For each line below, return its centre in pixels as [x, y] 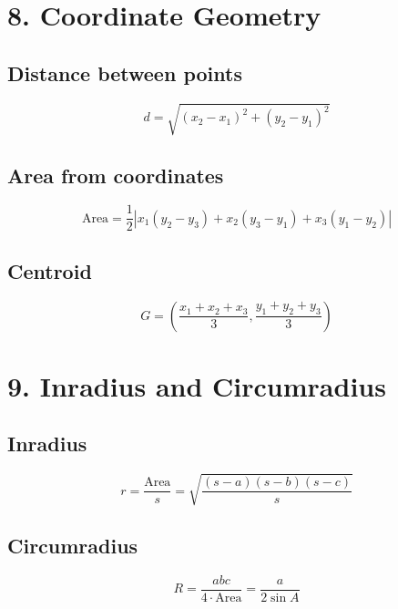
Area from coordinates [116, 175]
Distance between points [125, 72]
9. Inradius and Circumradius [197, 385]
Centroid [50, 270]
